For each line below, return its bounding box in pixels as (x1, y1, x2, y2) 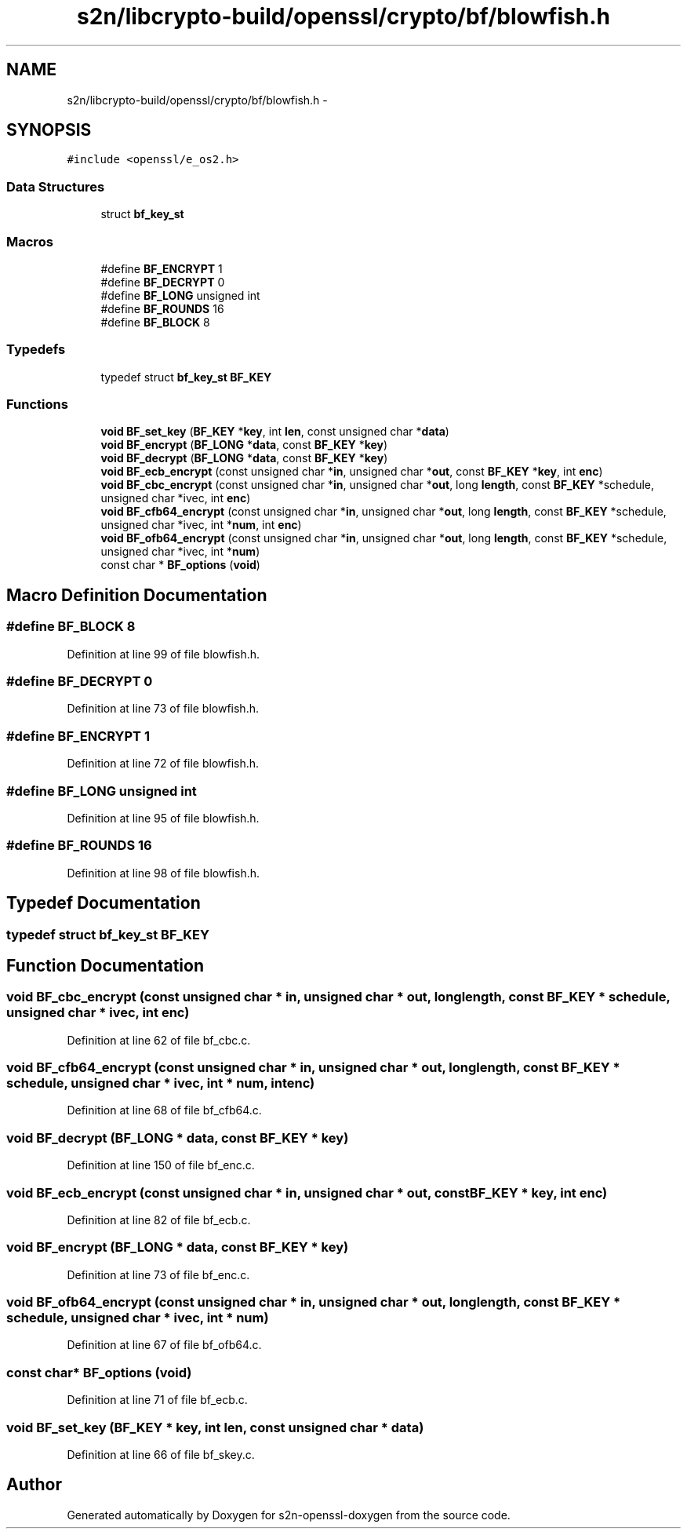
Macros (6, 233, 53, 250)
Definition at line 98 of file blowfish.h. (67, 866, 260, 880)
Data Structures (6, 178, 105, 195)
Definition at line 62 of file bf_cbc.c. (67, 1033, 251, 1047)
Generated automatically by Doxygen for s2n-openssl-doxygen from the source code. (67, 1508, 511, 1522)
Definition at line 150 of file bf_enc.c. (67, 1158, 255, 1172)
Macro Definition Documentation (6, 585, 267, 605)
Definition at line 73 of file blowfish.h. (67, 702, 259, 716)
